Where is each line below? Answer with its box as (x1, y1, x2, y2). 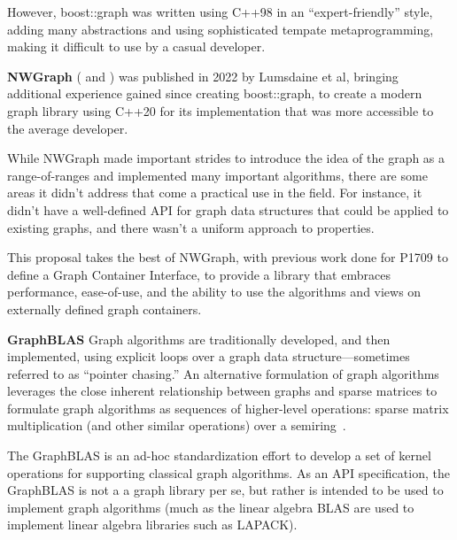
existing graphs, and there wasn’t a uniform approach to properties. (7, 218, 375, 236)
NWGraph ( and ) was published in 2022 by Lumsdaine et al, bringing (7, 66, 399, 85)
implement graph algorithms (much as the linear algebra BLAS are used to (7, 498, 414, 516)
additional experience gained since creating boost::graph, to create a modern (7, 84, 422, 103)
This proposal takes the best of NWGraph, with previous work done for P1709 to (7, 248, 448, 266)
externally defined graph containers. (7, 299, 202, 318)
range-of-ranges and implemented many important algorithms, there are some (7, 166, 428, 184)
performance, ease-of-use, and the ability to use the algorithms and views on (7, 282, 422, 301)
